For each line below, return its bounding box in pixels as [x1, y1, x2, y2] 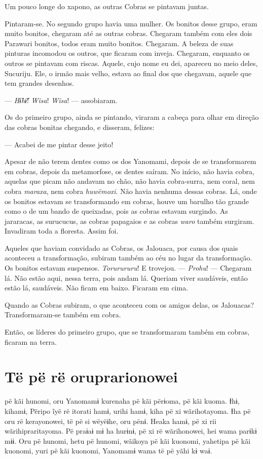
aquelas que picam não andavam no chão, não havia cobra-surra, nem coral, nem [5, 176, 255, 186]
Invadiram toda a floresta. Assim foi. [5, 225, 119, 236]
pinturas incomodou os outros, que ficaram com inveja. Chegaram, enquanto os [5, 48, 250, 58]
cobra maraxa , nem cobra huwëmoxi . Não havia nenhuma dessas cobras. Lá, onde [5, 185, 257, 196]
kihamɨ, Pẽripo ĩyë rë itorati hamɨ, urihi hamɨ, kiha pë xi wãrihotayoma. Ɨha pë [5, 405, 251, 416]
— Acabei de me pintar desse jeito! [5, 139, 114, 149]
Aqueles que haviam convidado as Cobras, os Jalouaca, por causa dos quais [5, 242, 238, 253]
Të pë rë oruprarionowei [5, 366, 178, 387]
